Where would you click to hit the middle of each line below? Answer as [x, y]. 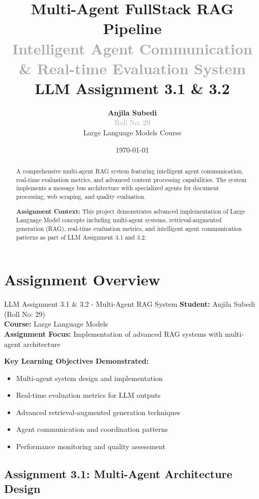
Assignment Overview [82, 280]
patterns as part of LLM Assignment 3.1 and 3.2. [81, 237]
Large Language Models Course [132, 133]
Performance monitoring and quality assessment [91, 446]
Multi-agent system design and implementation [89, 378]
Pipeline [132, 28]
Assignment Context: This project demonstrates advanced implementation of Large [131, 211]
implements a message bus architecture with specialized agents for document [118, 188]
